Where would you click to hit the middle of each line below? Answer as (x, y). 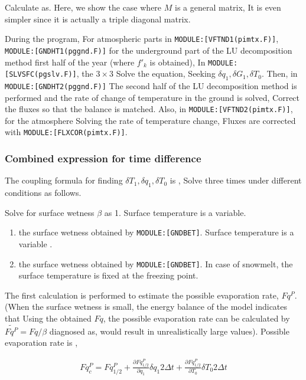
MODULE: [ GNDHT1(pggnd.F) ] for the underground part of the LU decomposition (149, 50)
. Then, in (279, 73)
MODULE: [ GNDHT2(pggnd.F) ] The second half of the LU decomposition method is (151, 85)
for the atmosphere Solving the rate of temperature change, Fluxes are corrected (150, 120)
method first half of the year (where (70, 62)
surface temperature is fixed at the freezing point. (108, 275)
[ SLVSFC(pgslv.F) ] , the (49, 73)
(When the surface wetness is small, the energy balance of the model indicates (146, 307)
